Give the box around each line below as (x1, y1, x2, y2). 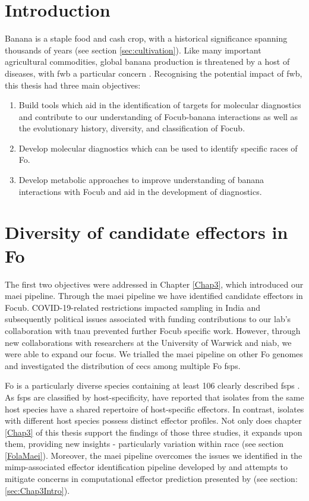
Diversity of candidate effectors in (5, 220, 288, 244)
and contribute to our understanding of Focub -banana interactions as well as (18, 110, 298, 122)
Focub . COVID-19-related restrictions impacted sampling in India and (5, 301, 261, 313)
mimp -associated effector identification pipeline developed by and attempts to (5, 461, 288, 473)
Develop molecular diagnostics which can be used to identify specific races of (18, 141, 298, 154)
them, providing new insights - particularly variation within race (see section (5, 437, 284, 450)
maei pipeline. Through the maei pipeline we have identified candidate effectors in (5, 289, 303, 302)
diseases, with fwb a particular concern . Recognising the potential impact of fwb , (5, 67, 302, 79)
